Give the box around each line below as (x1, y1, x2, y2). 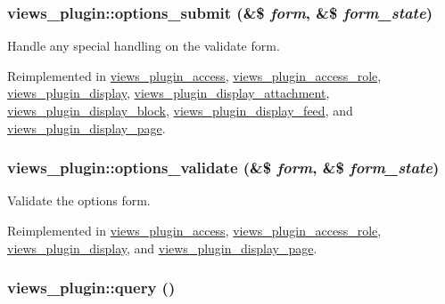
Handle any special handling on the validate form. (7, 36, 280, 55)
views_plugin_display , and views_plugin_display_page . (7, 238, 317, 257)
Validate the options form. (7, 191, 151, 210)
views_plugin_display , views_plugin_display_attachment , (7, 84, 330, 102)
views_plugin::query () (7, 276, 176, 299)
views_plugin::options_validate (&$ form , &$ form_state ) (7, 156, 440, 179)
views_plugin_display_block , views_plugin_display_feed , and (7, 101, 353, 119)
